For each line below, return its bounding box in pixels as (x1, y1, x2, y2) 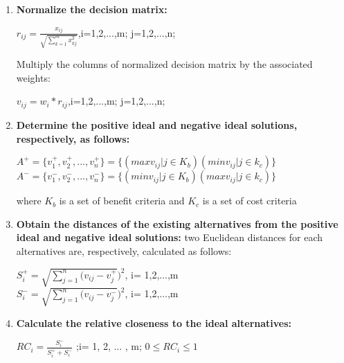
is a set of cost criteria (202, 193, 297, 208)
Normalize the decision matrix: (16, 2, 168, 16)
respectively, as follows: (16, 131, 130, 145)
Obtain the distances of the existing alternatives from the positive (16, 216, 338, 231)
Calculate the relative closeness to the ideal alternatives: (16, 315, 292, 330)
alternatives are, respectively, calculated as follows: (16, 243, 232, 258)
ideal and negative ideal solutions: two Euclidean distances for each (16, 230, 323, 245)
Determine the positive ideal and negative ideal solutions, (16, 117, 298, 132)
